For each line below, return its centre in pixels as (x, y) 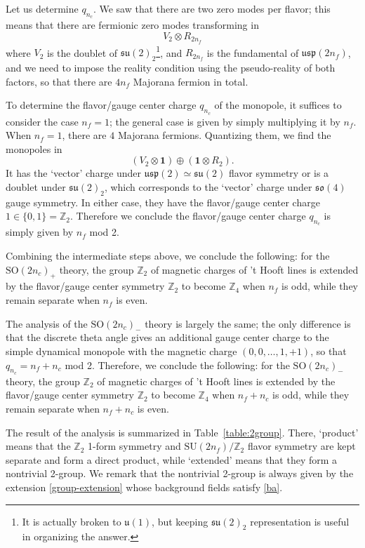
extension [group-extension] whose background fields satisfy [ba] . (144, 487)
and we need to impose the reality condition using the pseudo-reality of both (171, 68)
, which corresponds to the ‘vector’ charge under (208, 186)
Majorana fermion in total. (191, 81)
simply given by (40, 232)
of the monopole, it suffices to (278, 105)
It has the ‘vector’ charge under (74, 173)
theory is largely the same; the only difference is (248, 323)
